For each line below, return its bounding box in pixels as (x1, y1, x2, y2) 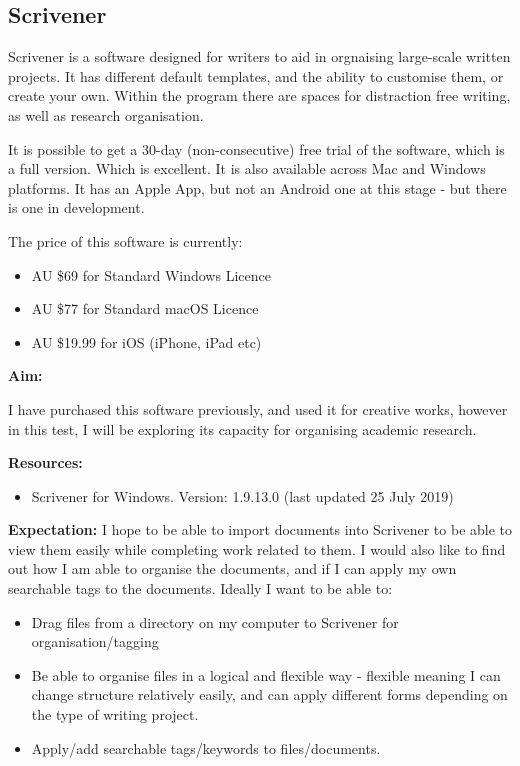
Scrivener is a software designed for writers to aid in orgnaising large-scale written (8, 46, 511, 67)
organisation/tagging (31, 631, 159, 652)
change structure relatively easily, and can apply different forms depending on (31, 684, 508, 705)
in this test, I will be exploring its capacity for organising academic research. (8, 418, 477, 439)
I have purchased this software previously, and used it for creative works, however (8, 398, 508, 419)
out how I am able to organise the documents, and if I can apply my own (8, 558, 457, 579)
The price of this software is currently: (8, 230, 243, 251)
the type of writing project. (31, 704, 199, 725)
